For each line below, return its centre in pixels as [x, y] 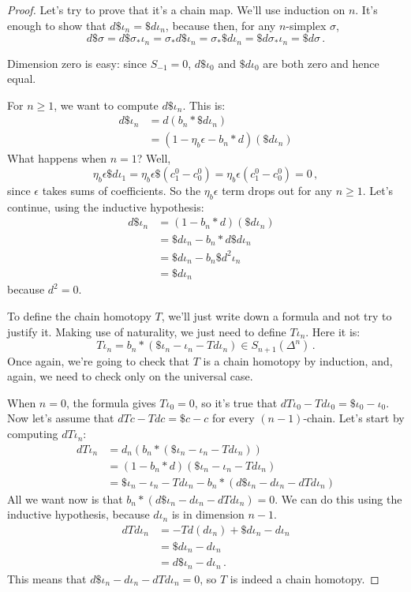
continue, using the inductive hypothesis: [106, 206]
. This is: [204, 105]
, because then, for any [220, 25]
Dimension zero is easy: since [77, 63]
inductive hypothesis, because [78, 514]
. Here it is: [333, 331]
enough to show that [57, 25]
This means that [47, 578]
